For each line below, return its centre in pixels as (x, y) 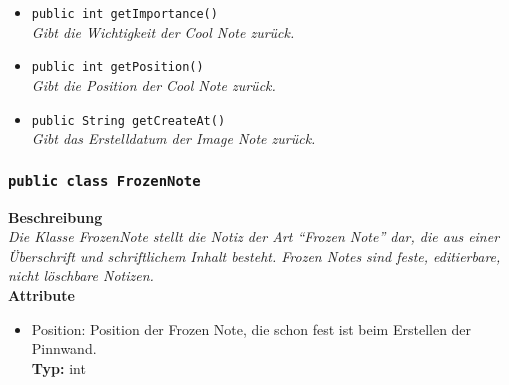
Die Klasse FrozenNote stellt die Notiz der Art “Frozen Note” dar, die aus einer (254, 236)
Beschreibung (55, 216)
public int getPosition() (117, 67)
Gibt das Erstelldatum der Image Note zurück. (173, 138)
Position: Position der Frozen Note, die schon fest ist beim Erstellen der (251, 328)
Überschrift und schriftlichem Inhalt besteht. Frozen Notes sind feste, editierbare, (254, 255)
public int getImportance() (124, 14)
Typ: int (58, 367)
